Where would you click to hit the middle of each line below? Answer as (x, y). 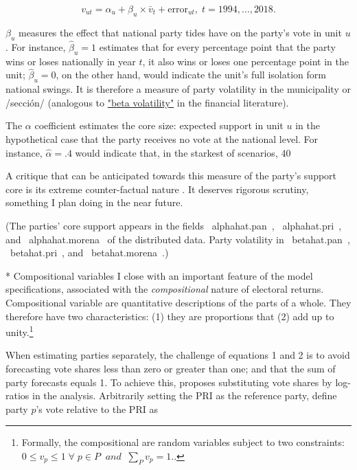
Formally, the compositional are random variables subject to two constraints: (183, 442)
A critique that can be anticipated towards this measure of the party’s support (171, 176)
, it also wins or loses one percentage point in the (246, 61)
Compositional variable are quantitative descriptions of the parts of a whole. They (178, 302)
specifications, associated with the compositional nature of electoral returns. (165, 289)
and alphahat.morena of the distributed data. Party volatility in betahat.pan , (178, 239)
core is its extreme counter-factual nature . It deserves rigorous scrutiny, (157, 189)
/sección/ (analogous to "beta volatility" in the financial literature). (147, 102)
